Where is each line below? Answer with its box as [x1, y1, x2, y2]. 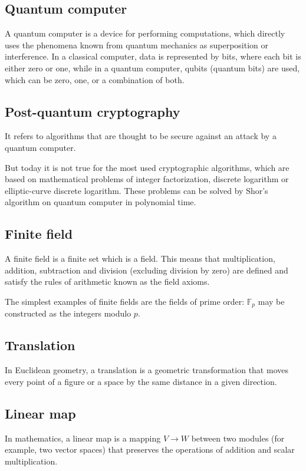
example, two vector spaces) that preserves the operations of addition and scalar [5, 443, 295, 456]
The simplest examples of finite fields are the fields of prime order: [5, 295, 245, 307]
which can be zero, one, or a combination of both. [5, 73, 185, 85]
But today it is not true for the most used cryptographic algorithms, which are [5, 161, 289, 173]
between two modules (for [191, 432, 285, 444]
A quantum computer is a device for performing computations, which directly [5, 27, 285, 39]
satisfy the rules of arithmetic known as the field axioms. [5, 275, 210, 288]
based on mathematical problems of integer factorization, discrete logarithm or [5, 173, 289, 185]
